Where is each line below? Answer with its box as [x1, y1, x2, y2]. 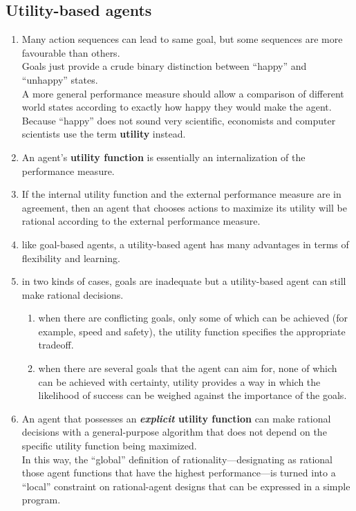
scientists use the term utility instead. [21, 127, 186, 141]
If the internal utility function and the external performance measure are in [21, 187, 341, 201]
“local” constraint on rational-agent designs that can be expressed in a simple [21, 479, 350, 493]
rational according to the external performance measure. [21, 214, 261, 228]
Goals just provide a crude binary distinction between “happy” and [21, 59, 307, 73]
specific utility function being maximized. [21, 438, 197, 453]
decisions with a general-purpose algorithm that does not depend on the [21, 425, 327, 439]
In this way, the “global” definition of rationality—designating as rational [21, 452, 332, 466]
